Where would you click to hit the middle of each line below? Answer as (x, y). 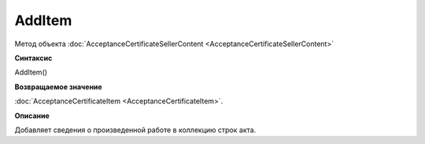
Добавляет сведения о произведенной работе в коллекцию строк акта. (135, 130)
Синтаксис (33, 58)
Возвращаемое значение (58, 87)
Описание (32, 115)
